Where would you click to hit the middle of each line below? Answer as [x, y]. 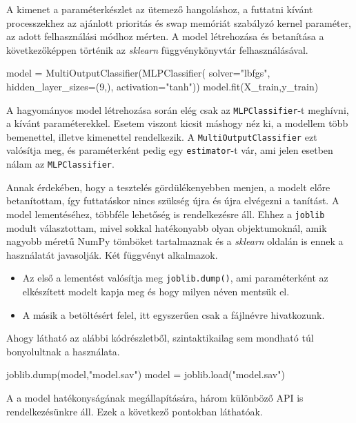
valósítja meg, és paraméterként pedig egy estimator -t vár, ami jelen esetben [170, 150]
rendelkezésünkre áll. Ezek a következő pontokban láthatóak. [135, 411]
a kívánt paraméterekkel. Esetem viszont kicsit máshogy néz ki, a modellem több [177, 123]
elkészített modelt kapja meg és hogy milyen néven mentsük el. [156, 292]
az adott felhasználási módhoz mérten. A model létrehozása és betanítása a [165, 36]
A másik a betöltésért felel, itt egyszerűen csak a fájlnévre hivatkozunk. [174, 314]
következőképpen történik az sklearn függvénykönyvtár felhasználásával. [157, 49]
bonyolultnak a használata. [63, 351]
